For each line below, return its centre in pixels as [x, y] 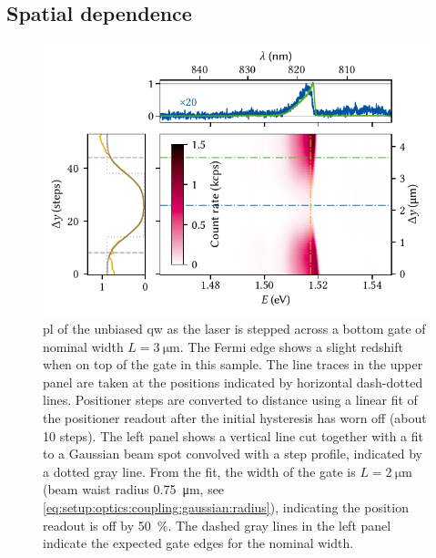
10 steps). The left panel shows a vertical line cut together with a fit [233, 435]
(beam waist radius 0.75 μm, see [134, 489]
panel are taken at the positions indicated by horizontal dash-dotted [233, 382]
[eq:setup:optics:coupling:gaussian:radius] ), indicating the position [226, 507]
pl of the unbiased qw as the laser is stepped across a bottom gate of [234, 329]
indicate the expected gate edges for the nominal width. [198, 543]
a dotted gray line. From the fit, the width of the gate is [199, 471]
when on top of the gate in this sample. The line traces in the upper [233, 364]
